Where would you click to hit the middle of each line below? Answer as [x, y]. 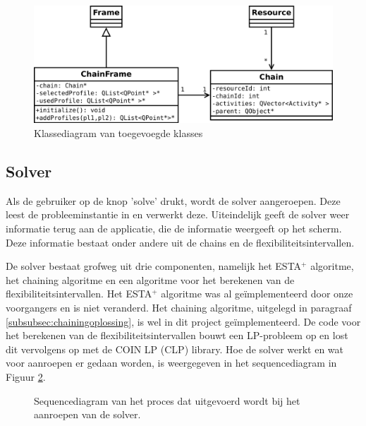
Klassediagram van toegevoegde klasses [118, 133]
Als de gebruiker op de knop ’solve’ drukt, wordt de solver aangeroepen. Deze [173, 200]
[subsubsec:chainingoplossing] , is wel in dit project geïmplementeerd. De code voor [183, 321]
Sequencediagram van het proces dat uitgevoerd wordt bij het [167, 400]
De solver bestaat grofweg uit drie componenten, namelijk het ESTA [154, 266]
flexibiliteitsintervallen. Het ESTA [79, 294]
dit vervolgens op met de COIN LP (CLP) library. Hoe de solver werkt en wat [175, 349]
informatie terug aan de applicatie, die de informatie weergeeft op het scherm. [174, 229]
